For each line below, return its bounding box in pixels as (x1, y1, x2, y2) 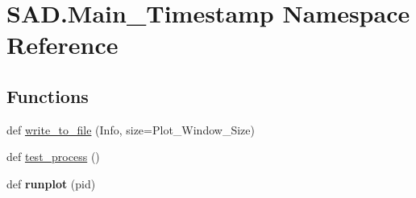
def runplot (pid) (6, 175, 96, 192)
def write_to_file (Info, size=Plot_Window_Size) (6, 121, 255, 138)
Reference (6, 28, 119, 61)
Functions (6, 83, 89, 108)
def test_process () (6, 148, 100, 165)
